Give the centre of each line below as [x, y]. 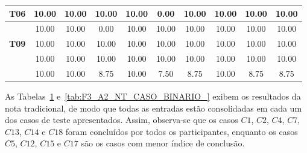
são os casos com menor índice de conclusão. [163, 143]
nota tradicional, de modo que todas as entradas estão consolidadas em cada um [153, 108]
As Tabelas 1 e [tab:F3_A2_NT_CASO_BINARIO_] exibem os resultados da [153, 96]
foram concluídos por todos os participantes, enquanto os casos [182, 131]
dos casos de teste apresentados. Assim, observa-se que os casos [122, 120]
